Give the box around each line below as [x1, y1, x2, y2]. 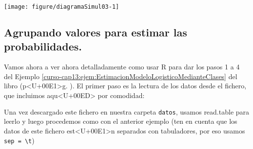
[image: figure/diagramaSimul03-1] [4, 3, 119, 10]
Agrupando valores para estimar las [4, 25, 187, 40]
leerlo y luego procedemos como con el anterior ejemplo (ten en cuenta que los [4, 116, 237, 126]
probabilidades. [4, 39, 82, 54]
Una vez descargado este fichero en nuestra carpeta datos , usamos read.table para [4, 106, 250, 116]
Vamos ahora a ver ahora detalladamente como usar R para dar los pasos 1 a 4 [4, 62, 240, 72]
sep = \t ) [4, 135, 35, 145]
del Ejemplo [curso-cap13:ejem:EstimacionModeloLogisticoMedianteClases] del [4, 71, 237, 81]
